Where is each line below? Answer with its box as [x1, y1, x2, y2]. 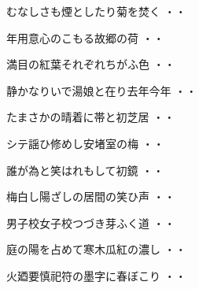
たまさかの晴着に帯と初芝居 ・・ [6, 109, 175, 125]
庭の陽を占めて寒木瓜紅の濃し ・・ [6, 241, 186, 258]
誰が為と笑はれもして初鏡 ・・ [6, 161, 164, 178]
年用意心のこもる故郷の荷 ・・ [6, 29, 164, 46]
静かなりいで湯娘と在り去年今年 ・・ [6, 82, 197, 98]
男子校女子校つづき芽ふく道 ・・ [6, 214, 175, 231]
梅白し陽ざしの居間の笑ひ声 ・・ [6, 188, 175, 205]
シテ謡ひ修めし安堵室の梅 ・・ [6, 135, 164, 151]
